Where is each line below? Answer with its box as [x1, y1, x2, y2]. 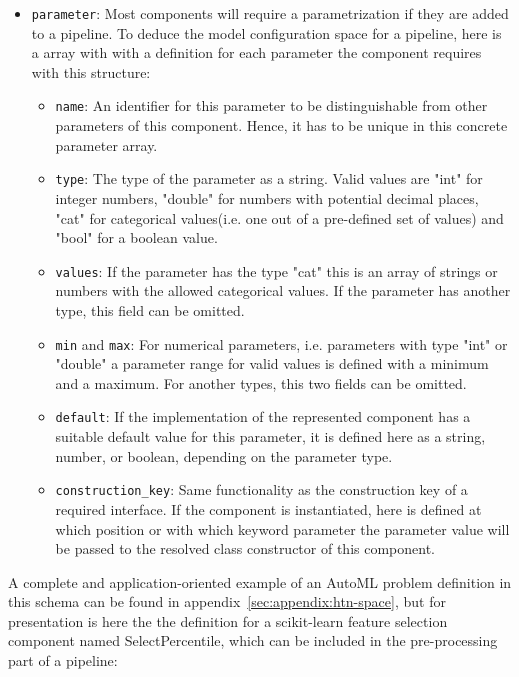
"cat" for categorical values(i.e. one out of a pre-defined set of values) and [55, 207, 504, 228]
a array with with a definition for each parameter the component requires [31, 42, 482, 63]
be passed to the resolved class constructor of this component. [55, 538, 435, 559]
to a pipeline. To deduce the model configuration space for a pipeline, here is [31, 22, 502, 43]
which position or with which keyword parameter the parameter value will [55, 518, 510, 539]
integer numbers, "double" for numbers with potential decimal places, [55, 187, 479, 208]
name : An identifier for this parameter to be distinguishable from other [55, 95, 488, 116]
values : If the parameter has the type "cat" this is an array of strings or [55, 260, 498, 281]
